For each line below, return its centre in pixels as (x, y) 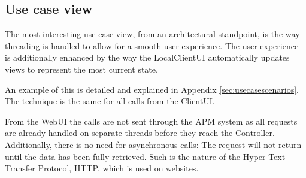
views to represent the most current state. (81, 69)
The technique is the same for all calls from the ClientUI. (110, 101)
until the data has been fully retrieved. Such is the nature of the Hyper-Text (145, 156)
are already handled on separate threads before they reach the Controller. (140, 133)
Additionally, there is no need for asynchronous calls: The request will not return (153, 144)
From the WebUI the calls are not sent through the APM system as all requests (151, 121)
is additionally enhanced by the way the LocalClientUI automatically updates (147, 57)
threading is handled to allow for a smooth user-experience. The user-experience (152, 45)
